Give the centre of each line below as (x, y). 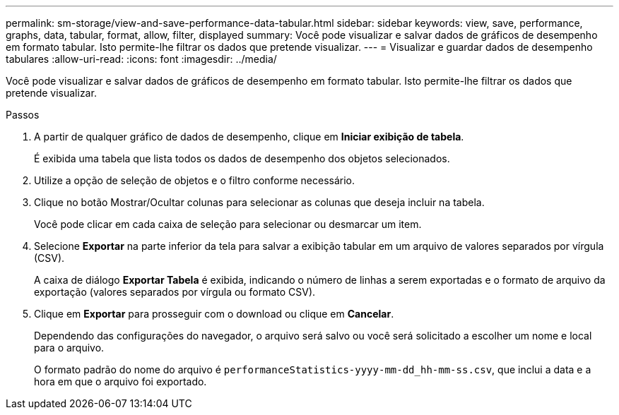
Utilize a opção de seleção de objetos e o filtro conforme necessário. (195, 180)
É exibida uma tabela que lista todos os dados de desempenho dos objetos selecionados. (242, 158)
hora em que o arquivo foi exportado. (120, 381)
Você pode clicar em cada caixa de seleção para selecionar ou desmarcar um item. (228, 224)
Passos (23, 115)
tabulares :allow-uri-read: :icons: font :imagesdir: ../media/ (141, 59)
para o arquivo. (69, 348)
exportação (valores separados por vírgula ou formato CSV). (175, 292)
